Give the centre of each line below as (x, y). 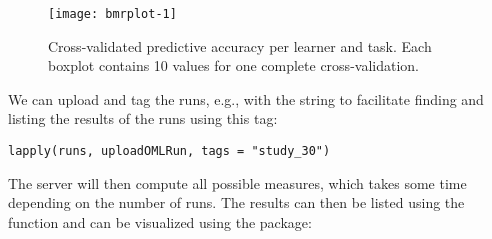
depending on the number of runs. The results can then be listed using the (236, 202)
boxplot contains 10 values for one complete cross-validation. (233, 65)
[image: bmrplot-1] (112, 14)
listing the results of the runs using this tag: (143, 118)
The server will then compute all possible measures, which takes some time (237, 182)
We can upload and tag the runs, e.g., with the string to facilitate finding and (246, 98)
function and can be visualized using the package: (160, 221)
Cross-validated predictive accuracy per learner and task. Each (240, 45)
